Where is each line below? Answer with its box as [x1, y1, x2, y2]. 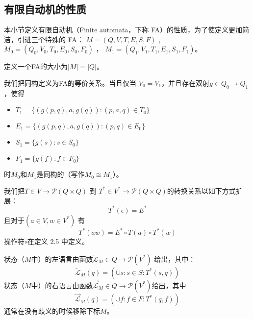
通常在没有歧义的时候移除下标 [4, 306, 100, 316]
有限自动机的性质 [4, 1, 86, 17]
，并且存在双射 [161, 77, 210, 88]
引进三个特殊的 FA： [17, 34, 84, 44]
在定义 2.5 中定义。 [27, 236, 89, 246]
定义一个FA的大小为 [4, 61, 68, 72]
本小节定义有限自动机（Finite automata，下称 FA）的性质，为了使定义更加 [4, 25, 243, 35]
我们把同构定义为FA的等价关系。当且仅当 [4, 77, 137, 88]
